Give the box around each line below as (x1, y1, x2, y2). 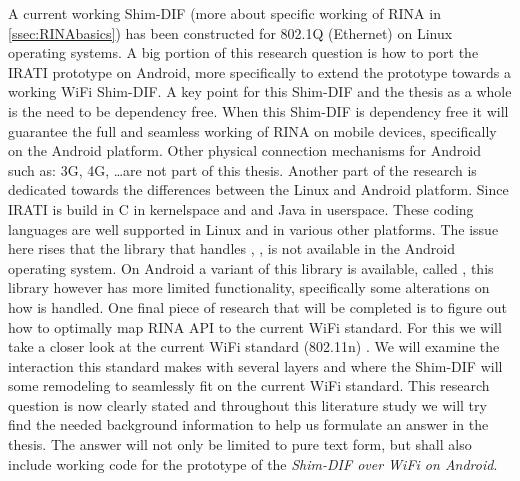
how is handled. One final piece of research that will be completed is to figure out (8, 296, 507, 317)
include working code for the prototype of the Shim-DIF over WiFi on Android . (8, 453, 498, 474)
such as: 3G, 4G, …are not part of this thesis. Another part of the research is (8, 159, 477, 180)
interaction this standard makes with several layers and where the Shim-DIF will (8, 355, 503, 376)
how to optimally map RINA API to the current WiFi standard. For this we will (8, 316, 502, 337)
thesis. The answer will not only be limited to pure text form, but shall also (8, 434, 472, 455)
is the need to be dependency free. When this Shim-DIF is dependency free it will (8, 100, 509, 121)
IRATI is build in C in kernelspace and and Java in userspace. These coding (8, 198, 474, 219)
